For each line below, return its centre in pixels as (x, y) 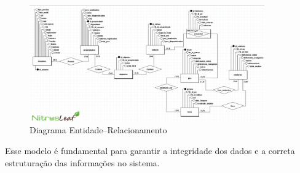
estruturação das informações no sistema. (82, 162)
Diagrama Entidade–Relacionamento (98, 130)
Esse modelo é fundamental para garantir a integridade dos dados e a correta (150, 150)
